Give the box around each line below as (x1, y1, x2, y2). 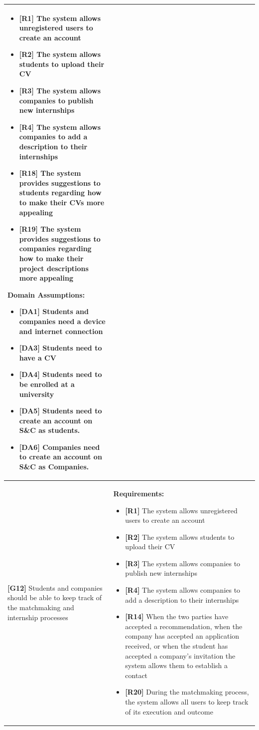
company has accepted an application (125, 631, 240, 641)
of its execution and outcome (125, 706, 213, 717)
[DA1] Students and (19, 306, 89, 317)
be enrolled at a (19, 378, 75, 389)
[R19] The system (19, 224, 81, 234)
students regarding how (19, 187, 102, 198)
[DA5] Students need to (19, 405, 102, 416)
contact (125, 670, 148, 680)
